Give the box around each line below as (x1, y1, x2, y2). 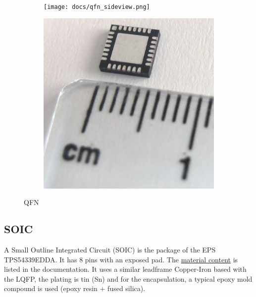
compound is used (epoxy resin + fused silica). (4, 283, 146, 294)
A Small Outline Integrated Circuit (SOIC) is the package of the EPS (4, 245, 216, 255)
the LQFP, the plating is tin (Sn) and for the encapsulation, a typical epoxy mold (4, 273, 253, 284)
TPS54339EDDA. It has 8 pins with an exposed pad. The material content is (4, 254, 238, 264)
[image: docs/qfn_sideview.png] (44, 3, 150, 10)
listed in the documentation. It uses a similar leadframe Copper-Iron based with (4, 264, 247, 274)
